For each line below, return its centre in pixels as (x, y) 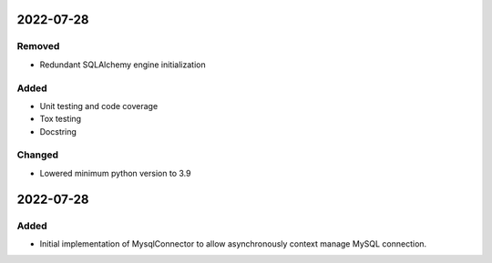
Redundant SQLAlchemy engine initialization (123, 65)
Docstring (58, 131)
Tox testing (61, 119)
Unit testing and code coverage (99, 106)
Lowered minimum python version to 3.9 (115, 173)
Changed (38, 155)
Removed (38, 46)
